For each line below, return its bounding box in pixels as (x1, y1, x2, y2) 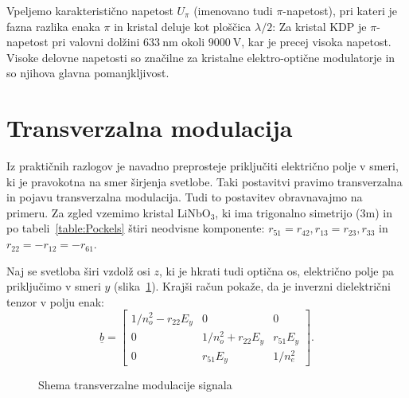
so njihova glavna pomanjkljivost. (6, 64, 169, 81)
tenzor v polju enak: (6, 293, 104, 310)
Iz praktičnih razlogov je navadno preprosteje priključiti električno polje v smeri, (6, 158, 399, 174)
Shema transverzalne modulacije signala (38, 377, 232, 393)
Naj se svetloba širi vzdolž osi (6, 262, 150, 279)
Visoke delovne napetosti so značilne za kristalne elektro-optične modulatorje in (6, 49, 395, 65)
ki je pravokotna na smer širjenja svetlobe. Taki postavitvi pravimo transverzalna (6, 173, 403, 189)
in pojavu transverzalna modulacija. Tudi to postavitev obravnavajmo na (6, 189, 363, 205)
